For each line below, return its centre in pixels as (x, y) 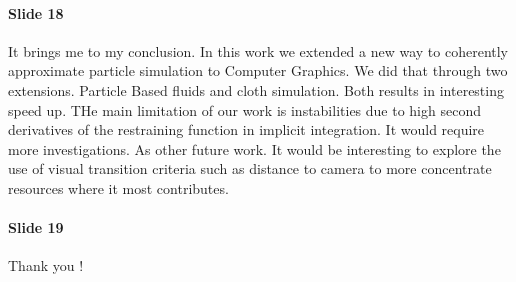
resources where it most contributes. (118, 187)
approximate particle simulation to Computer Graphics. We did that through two (258, 70)
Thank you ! (46, 265)
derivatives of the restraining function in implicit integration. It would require (246, 129)
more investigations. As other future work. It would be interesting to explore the (254, 148)
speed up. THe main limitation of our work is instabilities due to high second (244, 109)
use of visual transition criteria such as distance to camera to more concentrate (250, 168)
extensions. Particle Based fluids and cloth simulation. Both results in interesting (256, 89)
